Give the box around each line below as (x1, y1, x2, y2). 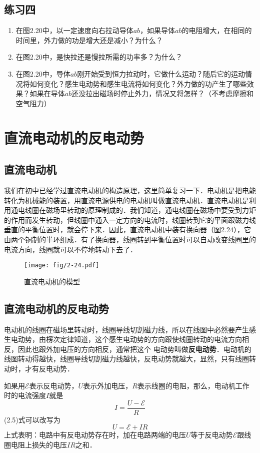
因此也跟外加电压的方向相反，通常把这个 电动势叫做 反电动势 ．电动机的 (17, 343, 251, 354)
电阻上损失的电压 (10, 439, 67, 449)
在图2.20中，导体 (15, 68, 70, 79)
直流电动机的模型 (24, 276, 80, 286)
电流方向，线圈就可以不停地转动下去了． (4, 244, 137, 254)
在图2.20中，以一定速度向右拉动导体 (15, 25, 133, 36)
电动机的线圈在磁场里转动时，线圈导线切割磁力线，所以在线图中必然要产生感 (4, 324, 256, 334)
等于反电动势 (190, 429, 233, 440)
